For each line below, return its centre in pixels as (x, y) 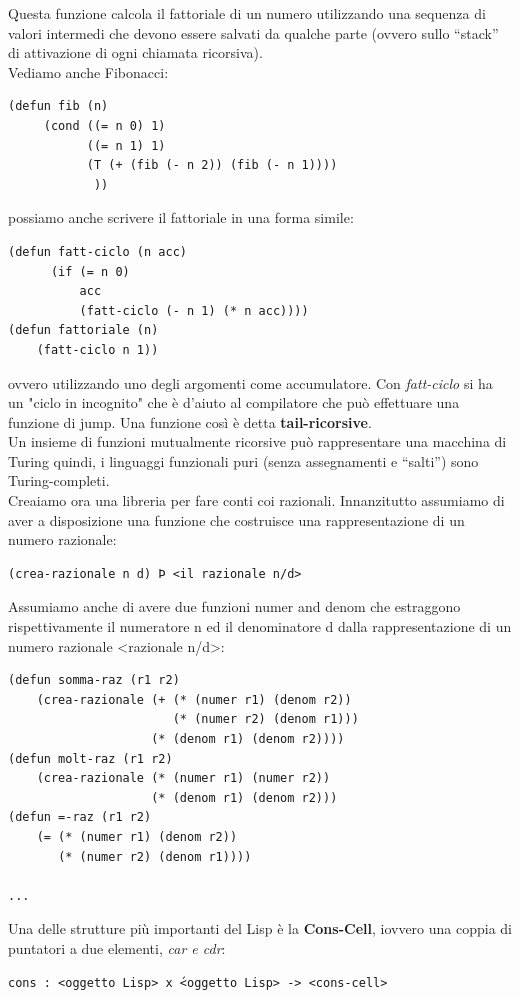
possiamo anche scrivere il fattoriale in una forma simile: (181, 217)
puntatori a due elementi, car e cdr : (117, 947)
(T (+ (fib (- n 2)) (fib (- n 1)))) (212, 165)
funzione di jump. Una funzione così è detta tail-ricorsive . (190, 421)
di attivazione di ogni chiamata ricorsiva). (135, 52)
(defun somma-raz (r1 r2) (94, 680)
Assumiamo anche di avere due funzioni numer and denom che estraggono (234, 606)
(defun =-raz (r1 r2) (80, 817)
